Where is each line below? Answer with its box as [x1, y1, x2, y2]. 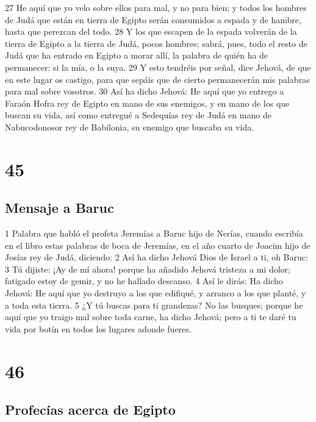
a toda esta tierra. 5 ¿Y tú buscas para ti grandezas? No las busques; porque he [5, 298, 303, 311]
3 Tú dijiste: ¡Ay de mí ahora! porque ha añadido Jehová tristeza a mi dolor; [5, 262, 290, 275]
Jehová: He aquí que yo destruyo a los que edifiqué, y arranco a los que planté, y [5, 287, 306, 299]
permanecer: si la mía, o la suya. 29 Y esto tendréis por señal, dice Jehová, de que [5, 60, 311, 73]
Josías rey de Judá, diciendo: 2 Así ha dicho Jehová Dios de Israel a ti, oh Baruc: [5, 251, 308, 263]
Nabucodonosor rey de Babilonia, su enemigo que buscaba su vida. [5, 120, 254, 133]
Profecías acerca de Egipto [5, 400, 176, 419]
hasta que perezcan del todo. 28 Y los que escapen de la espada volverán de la [5, 25, 297, 38]
